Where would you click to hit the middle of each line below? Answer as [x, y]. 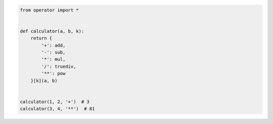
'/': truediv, [59, 66]
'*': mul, [53, 59]
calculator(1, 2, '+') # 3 [55, 102]
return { [41, 38]
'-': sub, [53, 52]
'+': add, [53, 45]
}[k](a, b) [44, 80]
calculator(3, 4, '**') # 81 [57, 109]
